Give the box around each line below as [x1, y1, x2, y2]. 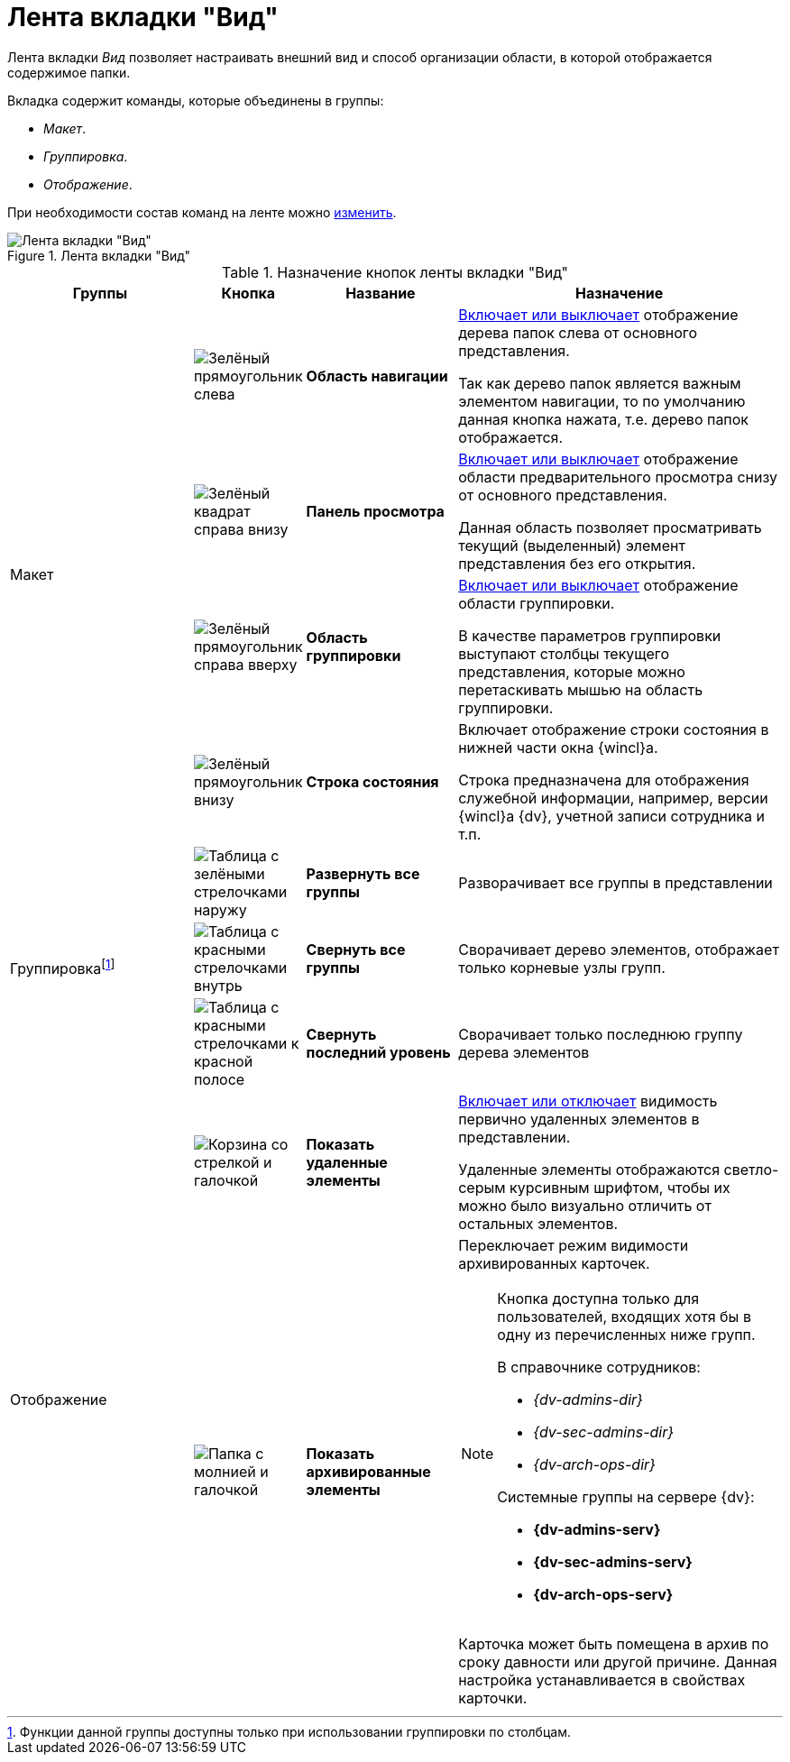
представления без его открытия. [458, 554, 696, 573]
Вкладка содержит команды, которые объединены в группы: [7, 92, 384, 108]
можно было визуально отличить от [458, 1196, 712, 1215]
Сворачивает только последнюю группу [458, 1024, 743, 1043]
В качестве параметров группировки [458, 626, 721, 645]
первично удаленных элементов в [458, 1109, 700, 1128]
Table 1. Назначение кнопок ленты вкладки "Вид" [222, 262, 568, 281]
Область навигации [306, 366, 448, 385]
